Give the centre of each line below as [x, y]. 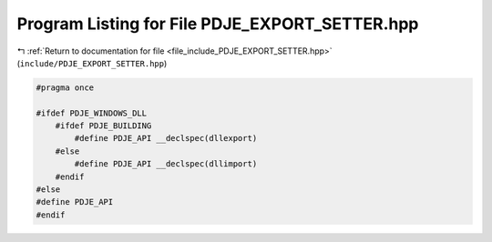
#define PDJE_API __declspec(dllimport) [166, 164]
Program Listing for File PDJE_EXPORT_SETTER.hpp [218, 24]
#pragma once [65, 87]
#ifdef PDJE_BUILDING [103, 126]
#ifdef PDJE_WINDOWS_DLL [92, 113]
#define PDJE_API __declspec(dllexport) [166, 138]
